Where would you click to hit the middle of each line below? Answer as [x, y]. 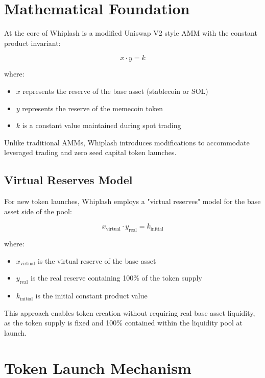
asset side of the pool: [38, 211]
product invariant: [32, 43]
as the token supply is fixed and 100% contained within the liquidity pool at [123, 323]
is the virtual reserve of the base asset [97, 260]
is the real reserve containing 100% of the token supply [116, 278]
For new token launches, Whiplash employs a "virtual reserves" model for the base [132, 201]
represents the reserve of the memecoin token [92, 108]
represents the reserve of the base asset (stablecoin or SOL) [115, 91]
